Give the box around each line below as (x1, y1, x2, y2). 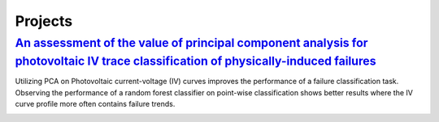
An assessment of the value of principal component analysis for (15, 36, 368, 50)
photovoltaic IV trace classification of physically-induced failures (15, 53, 376, 69)
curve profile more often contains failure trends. (15, 99, 176, 109)
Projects (15, 12, 73, 30)
